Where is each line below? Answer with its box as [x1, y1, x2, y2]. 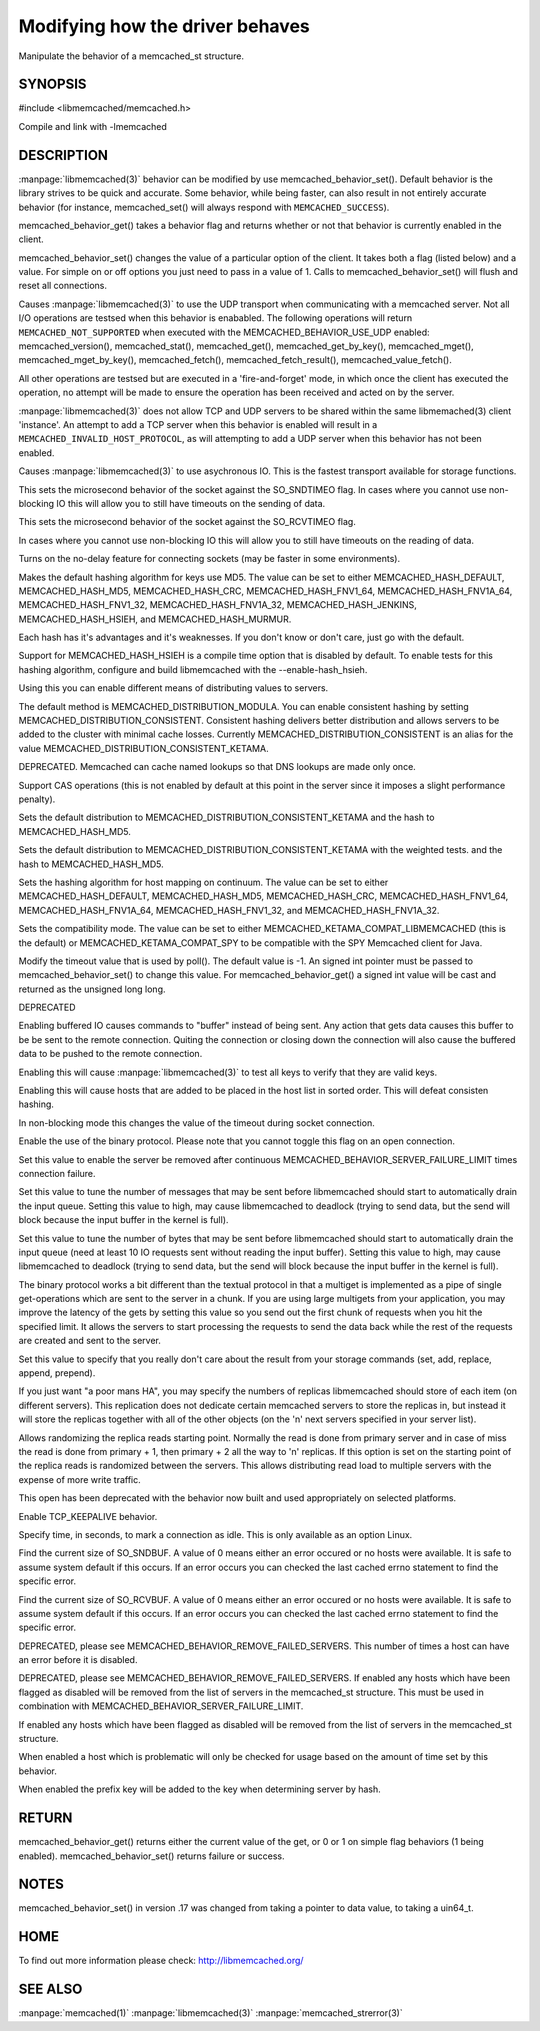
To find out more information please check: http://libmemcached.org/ [18, 1955, 304, 1967]
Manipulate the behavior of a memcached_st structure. [18, 50, 245, 62]
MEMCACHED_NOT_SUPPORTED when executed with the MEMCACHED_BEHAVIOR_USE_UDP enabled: [18, 326, 430, 338]
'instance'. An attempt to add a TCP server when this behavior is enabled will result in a [18, 419, 378, 430]
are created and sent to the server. [18, 1335, 162, 1347]
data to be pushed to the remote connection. [18, 1048, 203, 1060]
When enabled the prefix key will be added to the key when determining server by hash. [18, 1783, 382, 1795]
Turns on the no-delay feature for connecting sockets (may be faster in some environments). [18, 553, 401, 565]
